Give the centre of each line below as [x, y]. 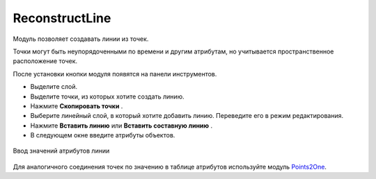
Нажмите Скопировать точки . [77, 106]
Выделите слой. [54, 87]
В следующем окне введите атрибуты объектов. [103, 135]
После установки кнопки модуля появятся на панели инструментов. [115, 74]
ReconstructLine [62, 18]
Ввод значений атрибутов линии [61, 151]
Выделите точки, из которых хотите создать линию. [107, 96]
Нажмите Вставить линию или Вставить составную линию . [121, 126]
